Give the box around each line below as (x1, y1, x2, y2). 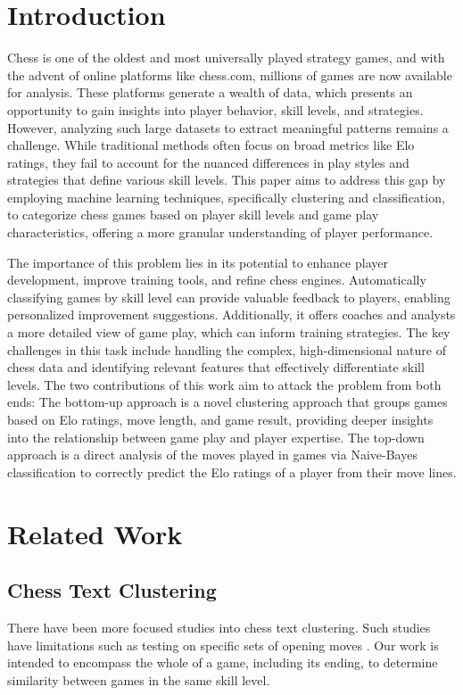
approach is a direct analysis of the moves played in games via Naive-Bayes (7, 445, 418, 464)
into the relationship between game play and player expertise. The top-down (7, 427, 425, 446)
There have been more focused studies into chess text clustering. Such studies (7, 617, 431, 636)
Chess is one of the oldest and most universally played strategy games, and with (7, 48, 445, 67)
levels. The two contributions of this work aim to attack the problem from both (7, 375, 442, 393)
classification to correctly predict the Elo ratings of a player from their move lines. (7, 462, 457, 481)
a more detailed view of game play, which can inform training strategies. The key (7, 323, 451, 342)
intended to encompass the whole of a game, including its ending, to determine (7, 653, 438, 672)
